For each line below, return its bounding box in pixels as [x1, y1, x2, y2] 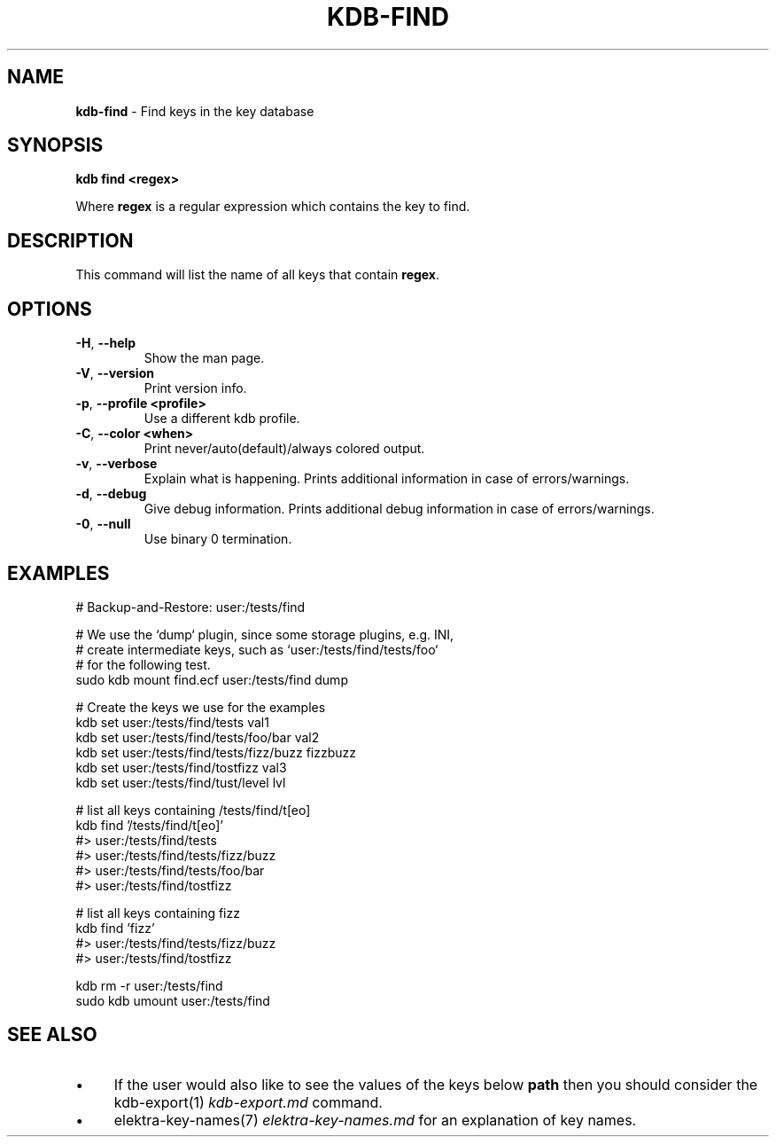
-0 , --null [75, 516, 131, 532]
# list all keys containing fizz [75, 905, 240, 921]
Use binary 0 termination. [144, 531, 292, 547]
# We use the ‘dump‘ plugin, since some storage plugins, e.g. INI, [75, 626, 454, 642]
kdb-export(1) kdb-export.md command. [113, 1093, 383, 1111]
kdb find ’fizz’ [75, 920, 155, 936]
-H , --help [75, 335, 136, 351]
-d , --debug [75, 486, 147, 502]
